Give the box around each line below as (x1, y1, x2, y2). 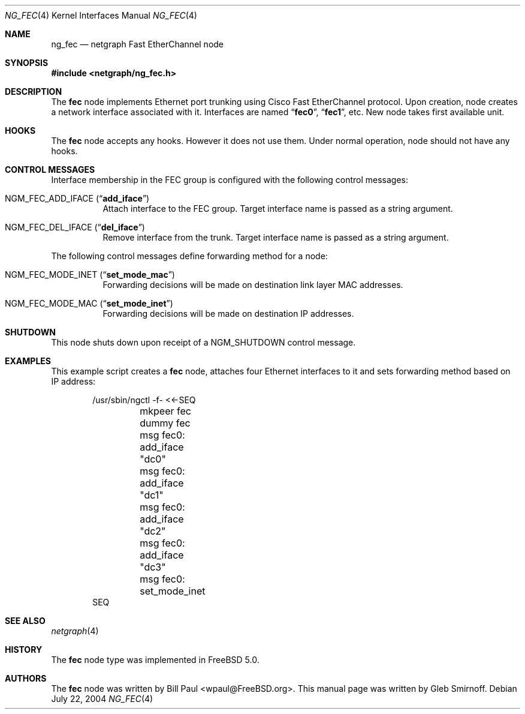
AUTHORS (5, 673, 47, 683)
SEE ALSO (5, 616, 46, 626)
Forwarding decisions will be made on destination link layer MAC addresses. (102, 280, 403, 290)
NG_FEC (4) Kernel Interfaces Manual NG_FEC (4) (5, 10, 197, 20)
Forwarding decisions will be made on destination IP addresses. (102, 308, 354, 319)
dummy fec (140, 417, 191, 429)
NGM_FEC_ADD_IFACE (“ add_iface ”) (5, 193, 150, 203)
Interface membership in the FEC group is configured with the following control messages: (51, 175, 409, 185)
